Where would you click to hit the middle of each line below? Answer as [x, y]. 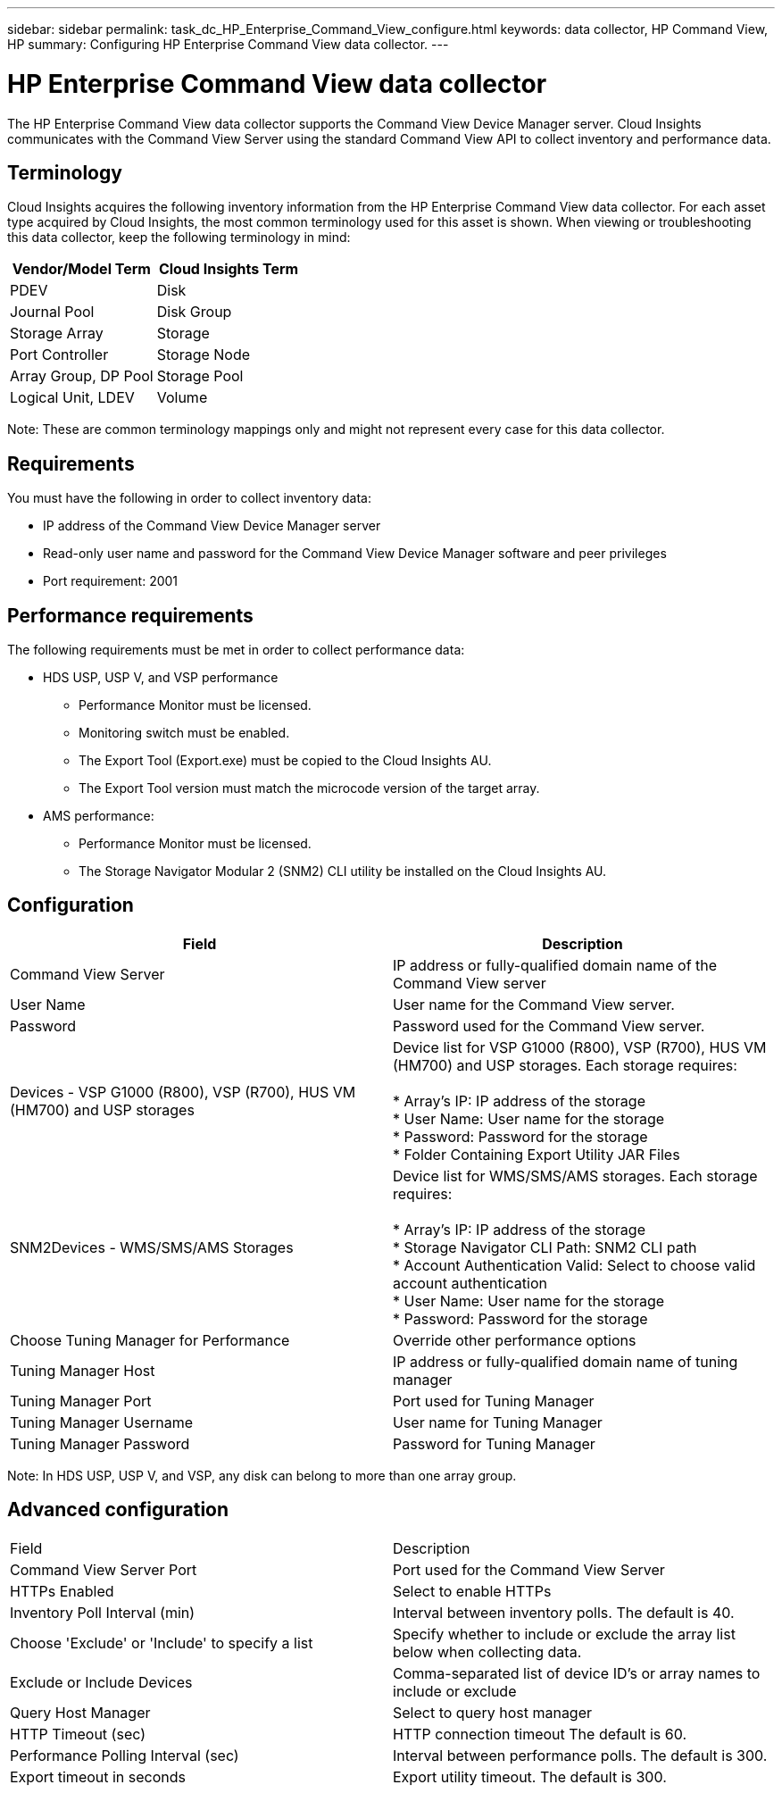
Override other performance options [515, 1340]
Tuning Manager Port [81, 1401]
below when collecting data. [487, 1651]
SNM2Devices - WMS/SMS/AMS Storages [152, 1247]
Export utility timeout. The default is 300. [530, 1776]
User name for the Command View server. [534, 1004]
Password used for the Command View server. [549, 1026]
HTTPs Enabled [62, 1591]
